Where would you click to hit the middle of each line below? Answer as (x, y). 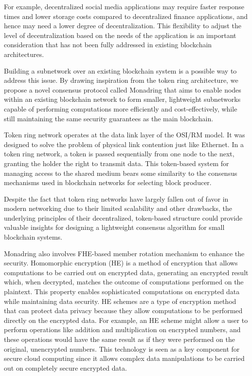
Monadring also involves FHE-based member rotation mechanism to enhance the (124, 253)
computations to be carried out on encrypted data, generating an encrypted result (126, 272)
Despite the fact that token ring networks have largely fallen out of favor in (116, 198)
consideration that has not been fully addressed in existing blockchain (108, 45)
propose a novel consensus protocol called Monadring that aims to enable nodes (123, 89)
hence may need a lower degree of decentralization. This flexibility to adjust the (123, 26)
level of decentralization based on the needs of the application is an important (120, 35)
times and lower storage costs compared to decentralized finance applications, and (126, 16)
